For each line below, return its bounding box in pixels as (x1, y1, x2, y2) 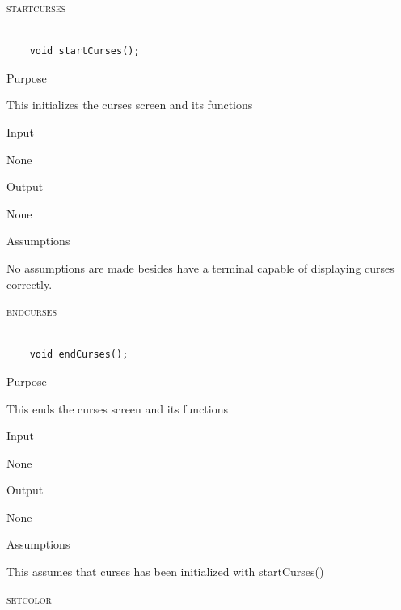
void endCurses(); (29, 349, 129, 361)
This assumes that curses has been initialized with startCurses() (6, 563, 324, 580)
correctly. (6, 275, 53, 292)
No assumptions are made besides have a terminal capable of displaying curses (6, 259, 395, 276)
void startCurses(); (29, 45, 140, 57)
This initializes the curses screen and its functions (6, 96, 253, 113)
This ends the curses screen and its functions (6, 400, 228, 417)
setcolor (6, 590, 52, 607)
